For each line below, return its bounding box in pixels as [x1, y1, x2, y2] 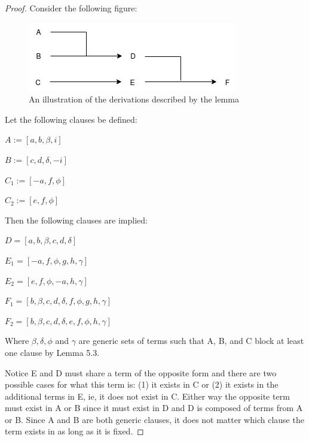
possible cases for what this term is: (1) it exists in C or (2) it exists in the [5, 378, 279, 391]
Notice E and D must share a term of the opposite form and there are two [5, 366, 277, 379]
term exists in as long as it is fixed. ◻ [5, 425, 144, 437]
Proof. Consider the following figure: [5, 2, 137, 14]
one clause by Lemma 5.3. [5, 346, 100, 358]
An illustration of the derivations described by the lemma [29, 93, 239, 105]
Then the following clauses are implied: [5, 213, 148, 226]
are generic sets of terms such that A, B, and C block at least [78, 334, 304, 347]
